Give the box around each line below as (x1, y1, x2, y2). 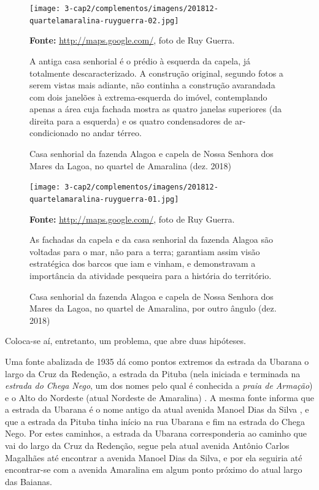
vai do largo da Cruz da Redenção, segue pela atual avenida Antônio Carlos (5, 439, 290, 452)
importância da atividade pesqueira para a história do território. (29, 269, 272, 281)
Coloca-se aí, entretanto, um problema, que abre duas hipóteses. (5, 334, 246, 347)
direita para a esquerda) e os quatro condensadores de (29, 114, 233, 127)
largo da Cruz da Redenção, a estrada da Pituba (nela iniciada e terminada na (5, 367, 301, 380)
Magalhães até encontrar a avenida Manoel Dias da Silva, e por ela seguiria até (5, 451, 302, 464)
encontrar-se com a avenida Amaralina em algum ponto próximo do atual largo (5, 463, 302, 476)
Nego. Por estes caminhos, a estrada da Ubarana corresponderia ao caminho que (5, 427, 307, 440)
